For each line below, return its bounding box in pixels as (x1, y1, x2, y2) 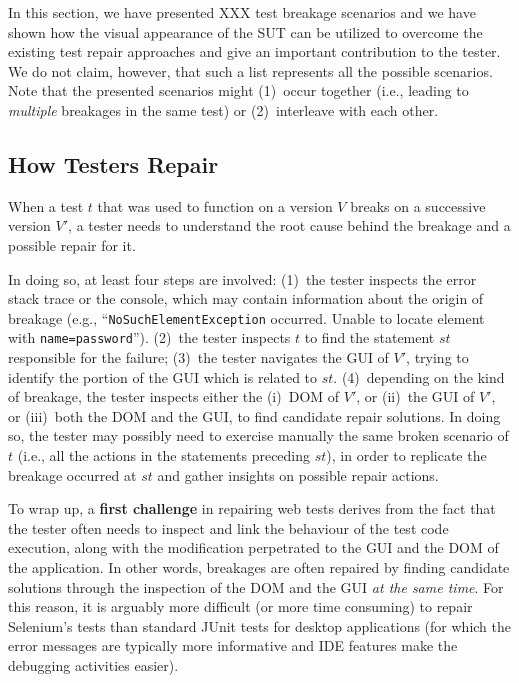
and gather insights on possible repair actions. (157, 464, 439, 485)
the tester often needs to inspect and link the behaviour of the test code (8, 517, 449, 538)
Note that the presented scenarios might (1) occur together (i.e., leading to (8, 80, 469, 101)
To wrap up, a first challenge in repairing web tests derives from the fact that (8, 498, 496, 519)
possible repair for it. (8, 234, 136, 255)
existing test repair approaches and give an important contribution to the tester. (8, 41, 501, 62)
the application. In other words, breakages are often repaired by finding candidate (8, 556, 510, 577)
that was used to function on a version (97, 195, 333, 216)
